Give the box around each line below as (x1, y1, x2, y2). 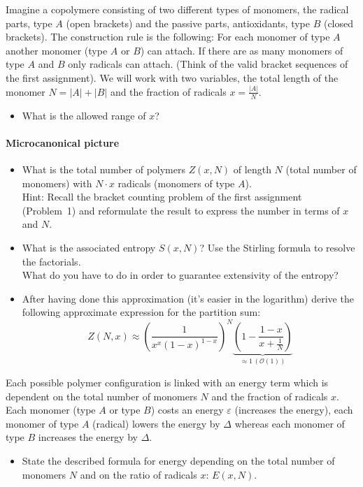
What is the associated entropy (22, 240, 156, 255)
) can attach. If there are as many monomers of (140, 43, 343, 57)
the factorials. (22, 254, 81, 268)
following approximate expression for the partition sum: (22, 305, 261, 319)
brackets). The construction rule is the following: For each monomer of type (6, 29, 330, 44)
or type (109, 402, 141, 417)
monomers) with (22, 175, 92, 190)
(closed (323, 15, 354, 30)
